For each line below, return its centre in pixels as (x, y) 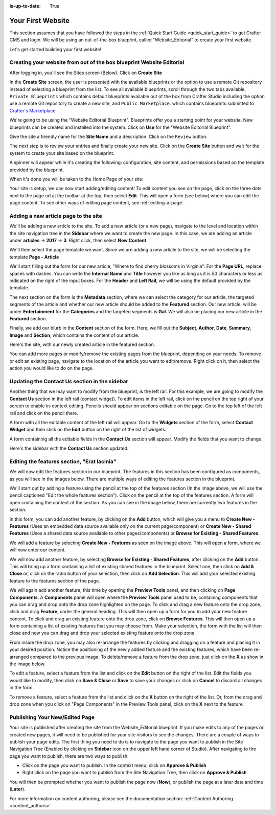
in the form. (22, 688)
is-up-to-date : (25, 6)
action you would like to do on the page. (52, 368)
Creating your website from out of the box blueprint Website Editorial (97, 62)
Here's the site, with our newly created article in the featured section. (82, 344)
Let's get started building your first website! (55, 49)
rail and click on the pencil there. (44, 413)
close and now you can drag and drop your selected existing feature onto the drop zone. (103, 633)
